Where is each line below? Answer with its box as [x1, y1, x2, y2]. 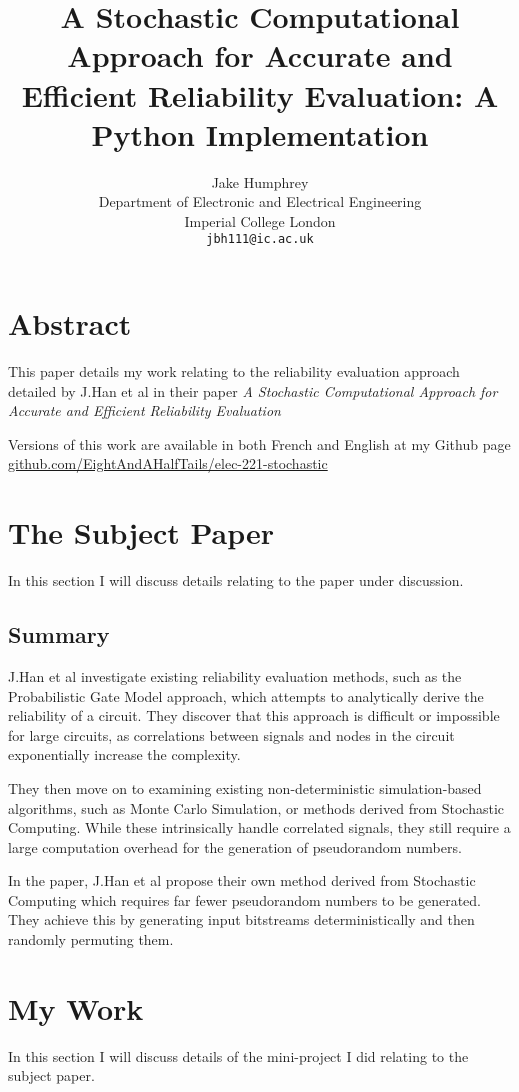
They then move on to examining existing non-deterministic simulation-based [8, 777, 482, 798]
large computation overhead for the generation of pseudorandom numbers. [8, 836, 462, 857]
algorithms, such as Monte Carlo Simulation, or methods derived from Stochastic [8, 797, 505, 818]
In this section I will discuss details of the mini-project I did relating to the [8, 1045, 469, 1066]
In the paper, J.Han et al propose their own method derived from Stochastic [8, 870, 476, 891]
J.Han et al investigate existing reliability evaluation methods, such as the [8, 665, 462, 686]
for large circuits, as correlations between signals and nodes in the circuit [8, 724, 455, 745]
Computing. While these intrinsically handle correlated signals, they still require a [8, 817, 511, 838]
